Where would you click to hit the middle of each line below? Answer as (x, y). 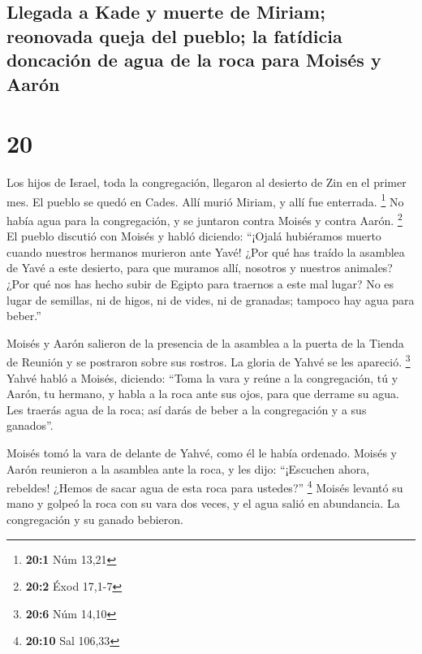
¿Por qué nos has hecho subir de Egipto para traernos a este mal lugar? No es (200, 283)
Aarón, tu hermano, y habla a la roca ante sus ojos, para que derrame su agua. (203, 394)
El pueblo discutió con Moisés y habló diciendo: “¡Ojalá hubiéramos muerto (194, 236)
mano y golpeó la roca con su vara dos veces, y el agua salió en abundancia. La (203, 503)
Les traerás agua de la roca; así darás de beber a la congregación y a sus (187, 409)
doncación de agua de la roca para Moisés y (194, 60)
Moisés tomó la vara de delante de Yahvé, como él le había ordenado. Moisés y (202, 452)
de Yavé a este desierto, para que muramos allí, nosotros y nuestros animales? (200, 268)
